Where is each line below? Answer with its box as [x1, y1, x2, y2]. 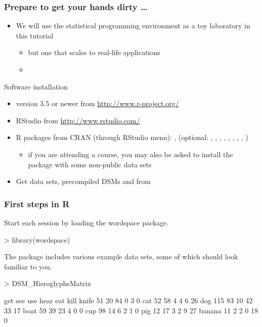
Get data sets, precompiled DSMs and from [16, 176, 151, 186]
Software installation [4, 81, 68, 91]
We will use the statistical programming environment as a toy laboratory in [16, 20, 250, 31]
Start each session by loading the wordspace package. [4, 217, 169, 227]
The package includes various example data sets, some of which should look [4, 251, 238, 262]
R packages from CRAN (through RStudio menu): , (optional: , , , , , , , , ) [16, 132, 248, 143]
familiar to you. [4, 261, 52, 271]
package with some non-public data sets [28, 159, 152, 169]
